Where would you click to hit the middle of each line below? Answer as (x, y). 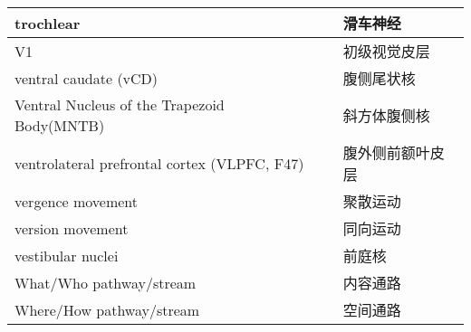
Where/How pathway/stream (107, 309)
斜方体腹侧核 (386, 115)
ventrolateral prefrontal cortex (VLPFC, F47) (159, 163)
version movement (72, 228)
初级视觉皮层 (386, 51)
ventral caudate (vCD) (87, 78)
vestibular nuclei (67, 255)
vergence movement (77, 201)
